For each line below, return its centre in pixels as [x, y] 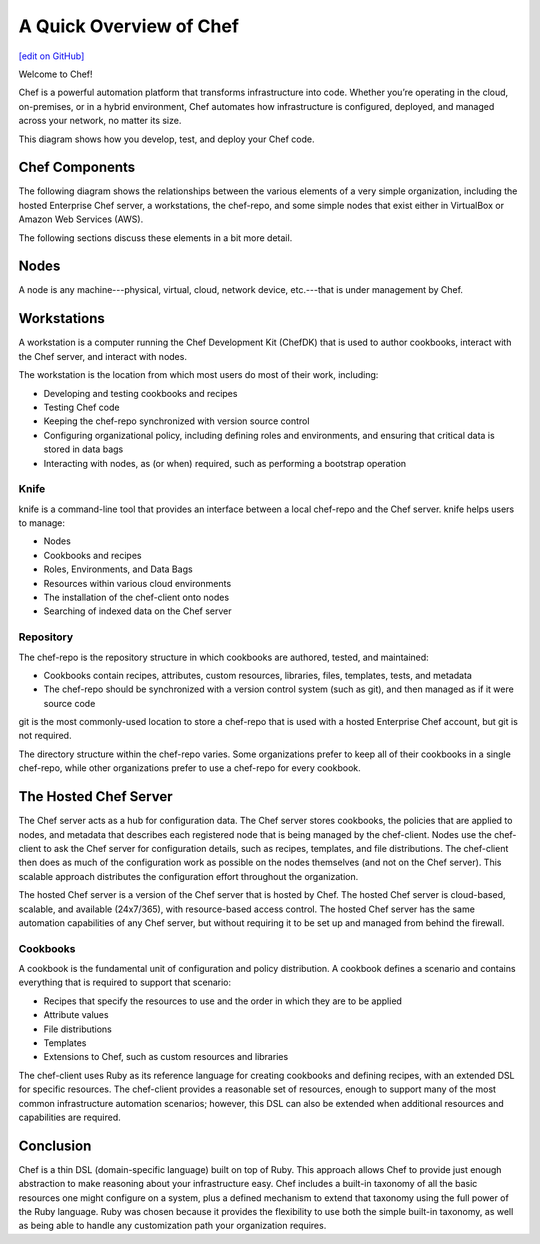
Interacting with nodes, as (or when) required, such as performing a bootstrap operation [225, 463]
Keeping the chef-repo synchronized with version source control [176, 421]
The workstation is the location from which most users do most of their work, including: [198, 375]
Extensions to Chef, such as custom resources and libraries [166, 1057]
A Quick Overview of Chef [129, 26]
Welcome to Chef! [56, 74]
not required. [45, 736]
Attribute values [76, 1015]
